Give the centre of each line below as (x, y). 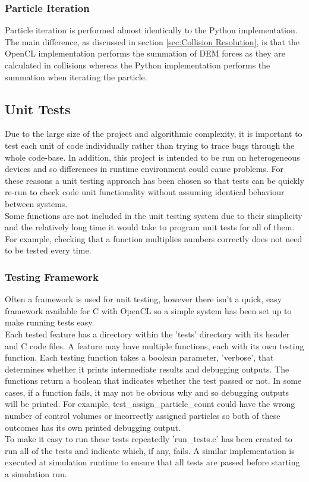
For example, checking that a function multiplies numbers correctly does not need (154, 238)
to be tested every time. (48, 250)
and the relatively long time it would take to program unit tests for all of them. (150, 227)
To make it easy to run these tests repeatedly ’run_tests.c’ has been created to (149, 439)
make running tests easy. (50, 322)
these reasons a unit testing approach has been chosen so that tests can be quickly (154, 180)
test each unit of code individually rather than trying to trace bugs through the (150, 145)
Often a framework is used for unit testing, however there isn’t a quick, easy (144, 299)
